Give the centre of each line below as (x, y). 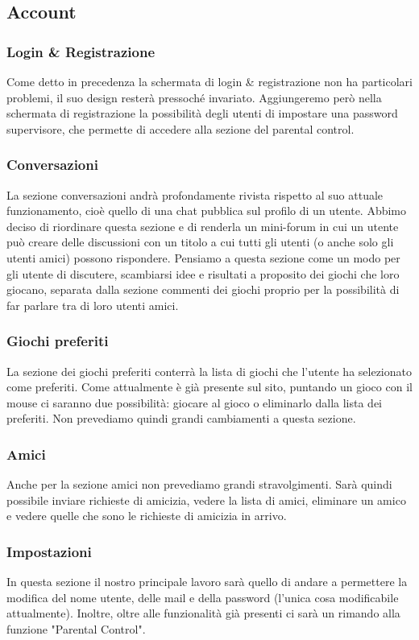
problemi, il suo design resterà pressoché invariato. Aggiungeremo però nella (194, 97)
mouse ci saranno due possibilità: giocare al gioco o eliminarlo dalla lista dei (195, 402)
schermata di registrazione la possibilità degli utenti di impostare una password (202, 113)
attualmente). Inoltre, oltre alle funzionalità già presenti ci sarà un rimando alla (203, 613)
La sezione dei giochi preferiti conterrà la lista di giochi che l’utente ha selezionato (209, 371)
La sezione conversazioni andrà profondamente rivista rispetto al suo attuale (195, 194)
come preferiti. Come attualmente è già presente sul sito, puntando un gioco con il (209, 387)
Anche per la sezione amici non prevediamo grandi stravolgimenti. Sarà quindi (199, 484)
